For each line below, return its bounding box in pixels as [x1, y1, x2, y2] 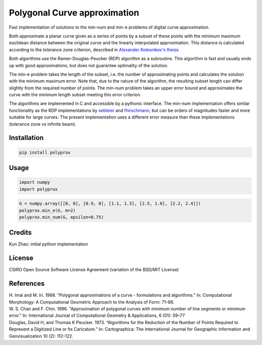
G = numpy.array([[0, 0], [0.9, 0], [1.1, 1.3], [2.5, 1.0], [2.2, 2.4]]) [19, 201, 201, 207]
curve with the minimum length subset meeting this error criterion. [9, 92, 142, 98]
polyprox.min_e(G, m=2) [19, 207, 76, 213]
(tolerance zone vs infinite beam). [9, 121, 77, 127]
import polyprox [19, 186, 58, 192]
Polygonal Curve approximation [9, 7, 139, 18]
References [9, 279, 45, 288]
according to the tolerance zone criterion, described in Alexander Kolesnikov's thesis [9, 47, 179, 52]
